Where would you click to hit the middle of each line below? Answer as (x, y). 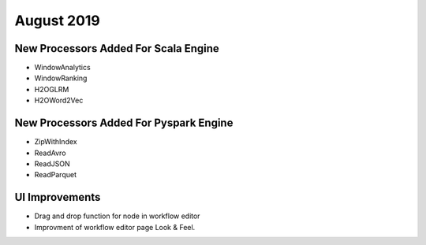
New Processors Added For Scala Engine (117, 48)
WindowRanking (61, 78)
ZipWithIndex (56, 142)
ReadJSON (52, 163)
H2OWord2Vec (59, 100)
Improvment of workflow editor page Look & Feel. (115, 227)
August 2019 (57, 20)
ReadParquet (55, 175)
